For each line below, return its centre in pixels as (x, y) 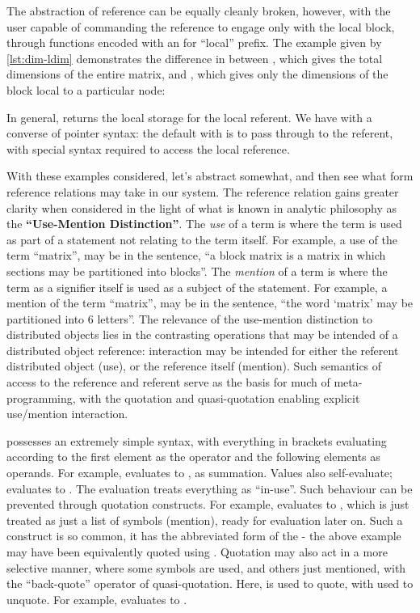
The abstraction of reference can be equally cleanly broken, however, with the (199, 11)
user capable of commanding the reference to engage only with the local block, (201, 26)
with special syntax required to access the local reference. (148, 148)
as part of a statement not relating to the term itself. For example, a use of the (202, 239)
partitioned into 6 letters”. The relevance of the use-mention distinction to (189, 318)
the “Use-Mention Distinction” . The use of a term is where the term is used (204, 224)
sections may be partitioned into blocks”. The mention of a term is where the (197, 271)
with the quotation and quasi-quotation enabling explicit (220, 397)
